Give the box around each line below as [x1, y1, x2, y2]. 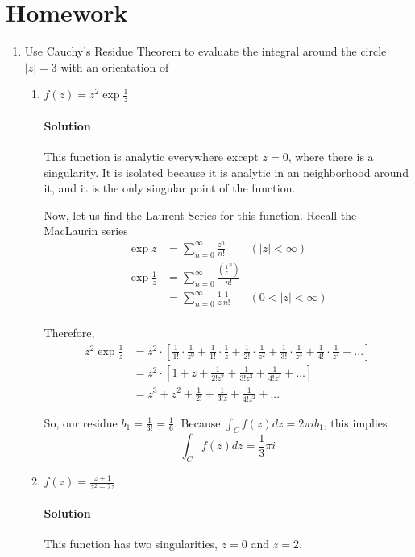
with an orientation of [60, 58, 169, 75]
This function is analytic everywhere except [44, 147, 259, 164]
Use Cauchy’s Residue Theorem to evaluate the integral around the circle [24, 43, 387, 60]
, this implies [323, 414, 388, 431]
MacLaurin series [44, 222, 128, 239]
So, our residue [44, 414, 118, 431]
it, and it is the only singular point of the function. [44, 179, 296, 196]
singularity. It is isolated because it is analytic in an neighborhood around [44, 163, 409, 180]
